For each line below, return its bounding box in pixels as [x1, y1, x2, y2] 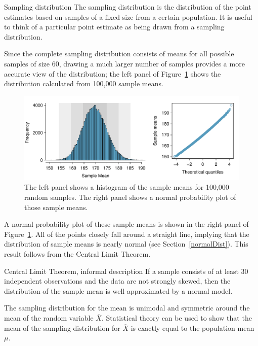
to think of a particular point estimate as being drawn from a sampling [4, 21, 225, 32]
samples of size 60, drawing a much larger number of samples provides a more [4, 58, 245, 68]
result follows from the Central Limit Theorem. [4, 248, 151, 259]
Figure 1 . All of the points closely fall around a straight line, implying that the [4, 228, 249, 239]
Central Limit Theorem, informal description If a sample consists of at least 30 [4, 265, 248, 276]
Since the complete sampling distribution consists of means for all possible [4, 48, 234, 59]
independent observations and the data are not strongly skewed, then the [4, 275, 231, 286]
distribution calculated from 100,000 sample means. [4, 78, 163, 89]
